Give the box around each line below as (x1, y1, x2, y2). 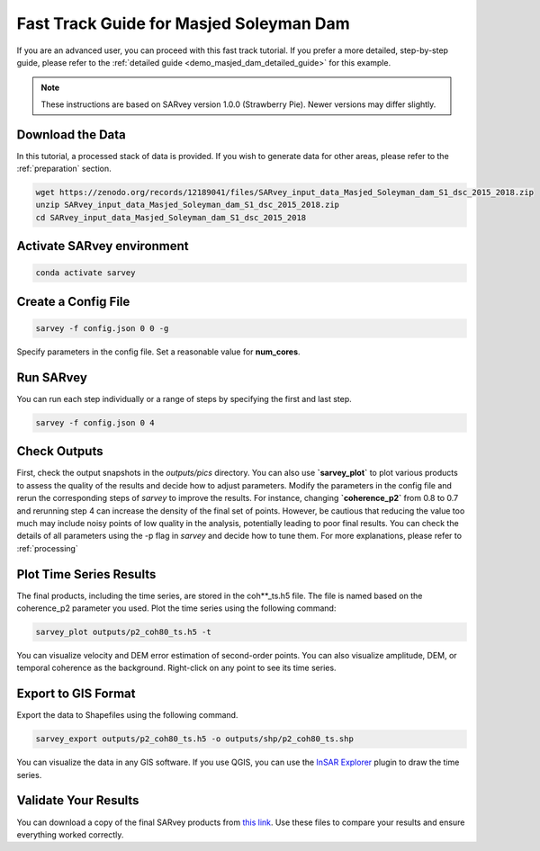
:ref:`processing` (16, 542, 78, 553)
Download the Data (16, 127, 126, 142)
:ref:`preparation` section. (16, 163, 112, 175)
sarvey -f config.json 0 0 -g (35, 323, 169, 333)
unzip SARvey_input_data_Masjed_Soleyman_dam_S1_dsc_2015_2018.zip (35, 200, 340, 211)
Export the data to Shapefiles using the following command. (16, 710, 238, 721)
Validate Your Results (16, 793, 139, 809)
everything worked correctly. (16, 829, 124, 840)
